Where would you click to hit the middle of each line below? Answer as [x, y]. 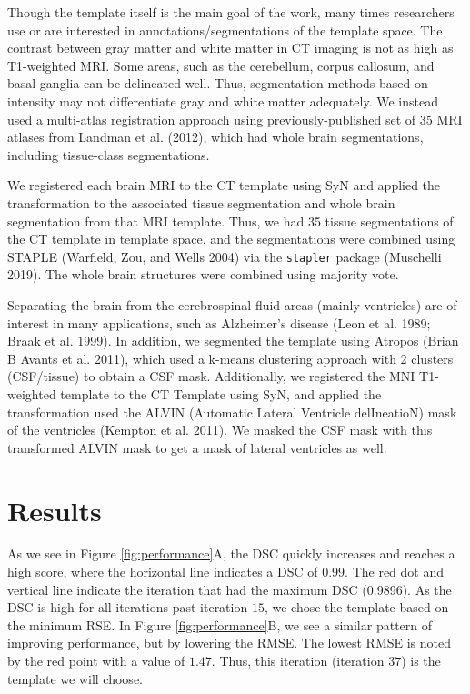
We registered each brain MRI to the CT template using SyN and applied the [224, 185]
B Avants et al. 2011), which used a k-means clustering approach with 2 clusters [230, 358]
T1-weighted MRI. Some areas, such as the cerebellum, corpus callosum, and [221, 65]
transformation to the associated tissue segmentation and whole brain [201, 202]
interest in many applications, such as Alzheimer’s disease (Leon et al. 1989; [219, 322]
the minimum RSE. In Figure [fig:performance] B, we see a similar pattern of [220, 624]
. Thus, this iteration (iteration [298, 660]
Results [55, 510]
